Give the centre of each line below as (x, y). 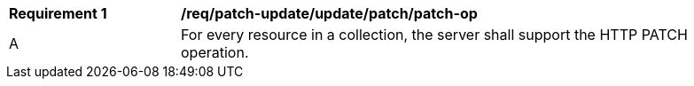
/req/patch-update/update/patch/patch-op (329, 13)
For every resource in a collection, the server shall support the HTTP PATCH (434, 35)
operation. (215, 52)
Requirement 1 (58, 13)
